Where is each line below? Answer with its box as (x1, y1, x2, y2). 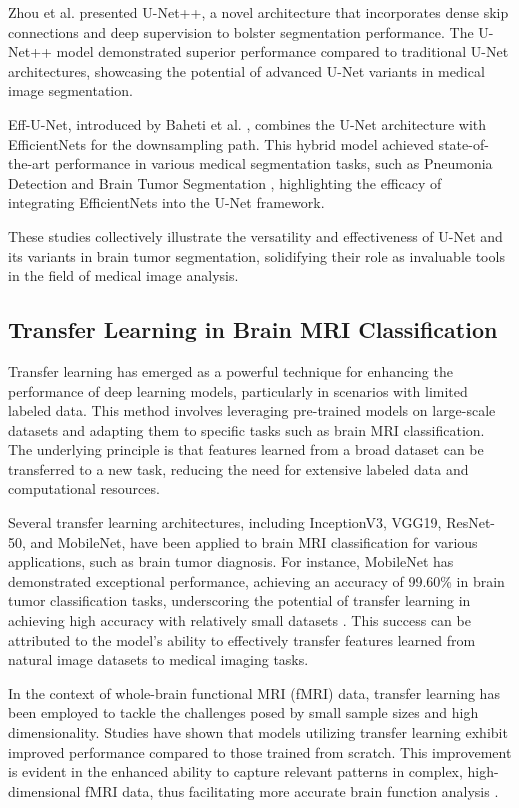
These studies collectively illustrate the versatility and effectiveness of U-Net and (8, 225, 503, 246)
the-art (8, 153, 51, 174)
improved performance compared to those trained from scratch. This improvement (8, 741, 512, 762)
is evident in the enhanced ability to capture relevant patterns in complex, (8, 761, 463, 782)
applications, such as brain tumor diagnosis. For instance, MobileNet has (8, 551, 454, 572)
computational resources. (8, 478, 160, 499)
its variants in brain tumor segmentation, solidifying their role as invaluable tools (8, 245, 505, 266)
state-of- (438, 133, 489, 154)
